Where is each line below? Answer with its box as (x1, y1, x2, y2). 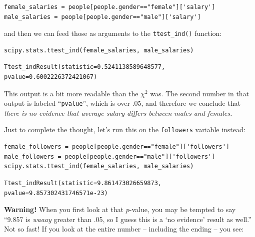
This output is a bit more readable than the (4, 88, 138, 98)
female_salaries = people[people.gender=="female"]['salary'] (4, 3, 215, 10)
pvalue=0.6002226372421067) (4, 73, 97, 81)
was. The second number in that (150, 88, 249, 98)
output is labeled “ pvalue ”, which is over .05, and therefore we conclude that (4, 98, 240, 108)
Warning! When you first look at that (4, 204, 124, 215)
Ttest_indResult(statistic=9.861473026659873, (4, 179, 161, 187)
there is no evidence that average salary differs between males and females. (4, 107, 232, 118)
